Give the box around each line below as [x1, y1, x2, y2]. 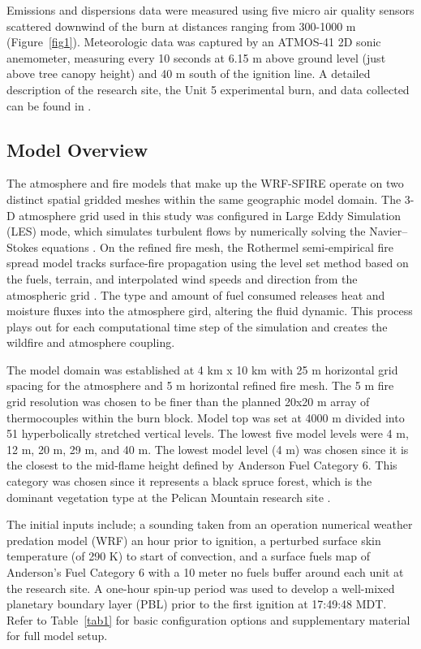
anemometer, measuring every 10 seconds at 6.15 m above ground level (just [6, 49, 386, 66]
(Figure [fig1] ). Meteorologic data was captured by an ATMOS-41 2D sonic [6, 33, 381, 50]
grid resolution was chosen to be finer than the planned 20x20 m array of [6, 393, 370, 410]
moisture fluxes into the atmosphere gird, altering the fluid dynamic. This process [6, 302, 413, 319]
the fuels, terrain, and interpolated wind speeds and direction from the [6, 270, 358, 287]
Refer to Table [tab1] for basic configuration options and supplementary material [6, 611, 410, 628]
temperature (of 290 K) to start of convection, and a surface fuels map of [6, 547, 370, 565]
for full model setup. [6, 627, 108, 644]
